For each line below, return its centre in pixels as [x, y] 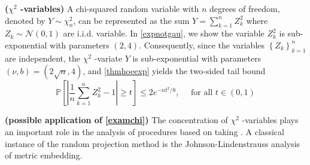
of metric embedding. [44, 155]
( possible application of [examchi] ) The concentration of [116, 120]
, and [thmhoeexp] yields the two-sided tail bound [174, 71]
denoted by [25, 20]
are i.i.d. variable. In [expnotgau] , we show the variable [164, 33]
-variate [108, 58]
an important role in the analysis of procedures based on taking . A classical [145, 131]
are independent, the [43, 58]
